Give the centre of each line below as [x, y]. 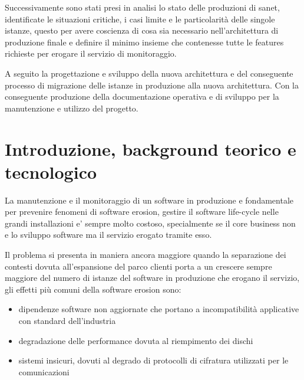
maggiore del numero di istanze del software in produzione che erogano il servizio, [152, 278]
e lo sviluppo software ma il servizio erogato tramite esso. [108, 235]
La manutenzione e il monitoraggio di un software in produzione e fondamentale [149, 200]
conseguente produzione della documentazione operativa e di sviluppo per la [142, 96]
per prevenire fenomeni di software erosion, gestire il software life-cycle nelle [142, 212]
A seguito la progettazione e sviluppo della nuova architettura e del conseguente [149, 73]
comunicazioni [44, 371]
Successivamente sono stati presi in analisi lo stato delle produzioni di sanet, [142, 7]
